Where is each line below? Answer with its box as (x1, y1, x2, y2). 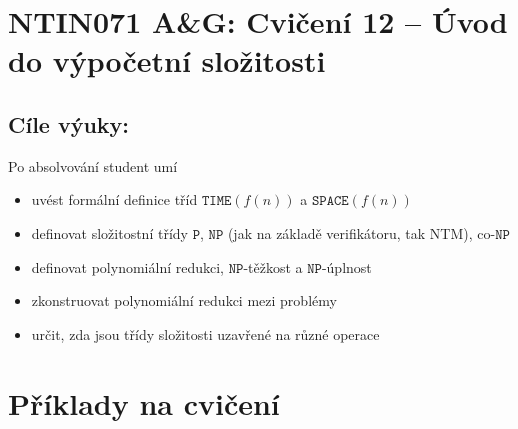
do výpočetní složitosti (8, 40, 326, 81)
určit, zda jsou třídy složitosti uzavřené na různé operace (31, 323, 380, 344)
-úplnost (321, 256, 372, 277)
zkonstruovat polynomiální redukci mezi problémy (31, 290, 337, 311)
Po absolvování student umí (8, 155, 178, 176)
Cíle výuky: (8, 108, 130, 139)
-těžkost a (243, 256, 303, 277)
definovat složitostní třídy (31, 222, 188, 243)
